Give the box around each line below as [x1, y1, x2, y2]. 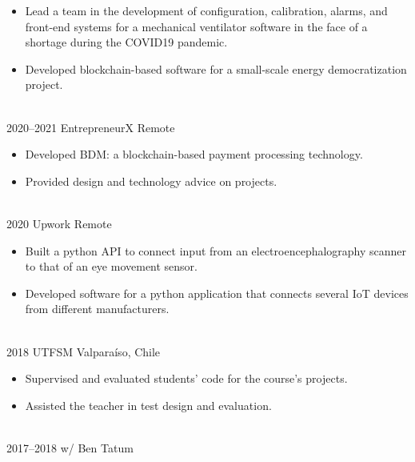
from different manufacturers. [25, 300, 170, 317]
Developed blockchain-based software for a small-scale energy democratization [25, 60, 407, 77]
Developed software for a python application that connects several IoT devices [25, 284, 409, 301]
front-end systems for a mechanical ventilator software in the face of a [25, 18, 368, 34]
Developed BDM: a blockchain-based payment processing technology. [25, 146, 363, 163]
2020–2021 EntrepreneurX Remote [6, 119, 175, 135]
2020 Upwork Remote [6, 215, 112, 231]
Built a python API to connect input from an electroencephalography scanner [25, 242, 407, 259]
